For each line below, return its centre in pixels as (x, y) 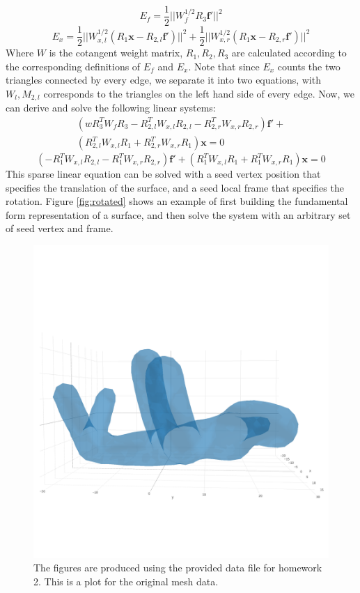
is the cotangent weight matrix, (116, 53)
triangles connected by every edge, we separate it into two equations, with (163, 80)
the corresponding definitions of (73, 66)
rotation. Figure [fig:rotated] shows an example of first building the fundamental (177, 201)
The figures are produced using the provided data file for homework (178, 568)
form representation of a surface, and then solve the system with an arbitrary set (178, 214)
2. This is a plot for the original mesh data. (126, 581)
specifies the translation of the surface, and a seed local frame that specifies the (175, 187)
